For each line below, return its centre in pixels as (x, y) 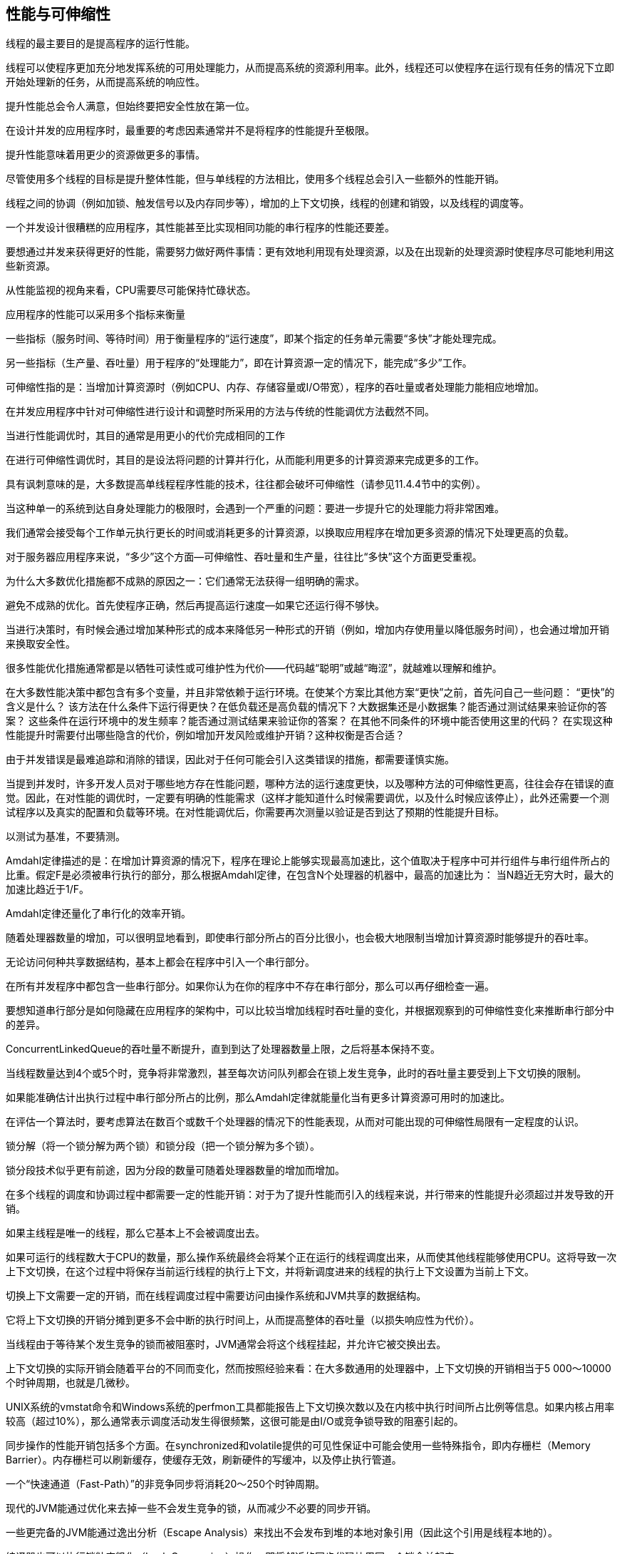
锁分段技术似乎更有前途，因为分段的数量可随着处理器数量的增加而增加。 (175, 1170)
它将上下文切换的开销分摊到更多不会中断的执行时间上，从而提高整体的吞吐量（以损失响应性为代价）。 (243, 1320)
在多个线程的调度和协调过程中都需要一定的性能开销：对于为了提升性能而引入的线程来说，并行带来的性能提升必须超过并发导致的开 (310, 1195)
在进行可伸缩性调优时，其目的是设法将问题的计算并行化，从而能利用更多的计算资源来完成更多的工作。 (245, 460)
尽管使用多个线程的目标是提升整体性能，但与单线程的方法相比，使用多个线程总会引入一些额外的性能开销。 (255, 179)
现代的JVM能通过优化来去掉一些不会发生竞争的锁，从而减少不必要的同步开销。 (191, 1508)
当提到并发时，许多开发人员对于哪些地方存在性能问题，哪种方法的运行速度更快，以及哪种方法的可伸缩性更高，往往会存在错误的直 (310, 784)
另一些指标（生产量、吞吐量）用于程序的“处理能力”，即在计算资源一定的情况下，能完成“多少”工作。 (239, 363)
